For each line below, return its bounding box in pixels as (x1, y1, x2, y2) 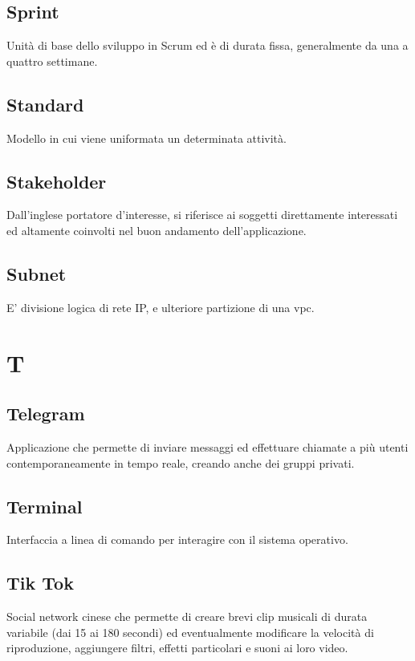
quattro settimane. (6, 52, 98, 69)
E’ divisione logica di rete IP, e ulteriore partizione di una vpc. (6, 298, 315, 315)
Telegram (6, 401, 85, 426)
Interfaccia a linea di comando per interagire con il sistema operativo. (6, 531, 348, 548)
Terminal (6, 493, 83, 518)
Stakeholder (6, 168, 107, 193)
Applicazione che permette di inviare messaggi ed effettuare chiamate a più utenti (6, 438, 409, 455)
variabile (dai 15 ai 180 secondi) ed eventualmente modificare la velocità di (6, 623, 374, 640)
